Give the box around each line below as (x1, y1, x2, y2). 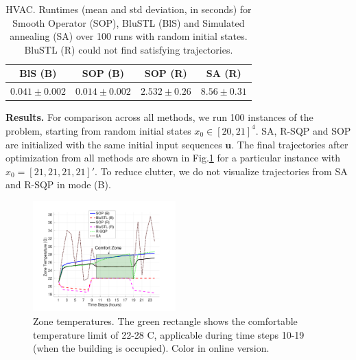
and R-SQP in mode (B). (5, 177, 111, 192)
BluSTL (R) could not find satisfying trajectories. (24, 42, 233, 56)
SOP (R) (144, 66, 187, 80)
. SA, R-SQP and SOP (255, 123, 351, 137)
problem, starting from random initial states (5, 123, 191, 137)
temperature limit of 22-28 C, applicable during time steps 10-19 (33, 327, 305, 341)
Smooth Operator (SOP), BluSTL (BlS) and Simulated (12, 15, 245, 30)
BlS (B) (19, 66, 57, 80)
